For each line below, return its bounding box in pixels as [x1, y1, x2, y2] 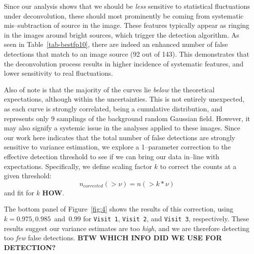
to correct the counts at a [160, 161, 236, 171]
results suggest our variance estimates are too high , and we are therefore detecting [4, 223, 250, 233]
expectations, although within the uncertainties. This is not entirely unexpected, [4, 94, 245, 104]
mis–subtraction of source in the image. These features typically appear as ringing [4, 20, 250, 30]
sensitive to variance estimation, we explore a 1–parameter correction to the [4, 142, 231, 152]
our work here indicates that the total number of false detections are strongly [4, 132, 235, 142]
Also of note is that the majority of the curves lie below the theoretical [4, 84, 215, 94]
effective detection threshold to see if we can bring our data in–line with [4, 151, 219, 161]
